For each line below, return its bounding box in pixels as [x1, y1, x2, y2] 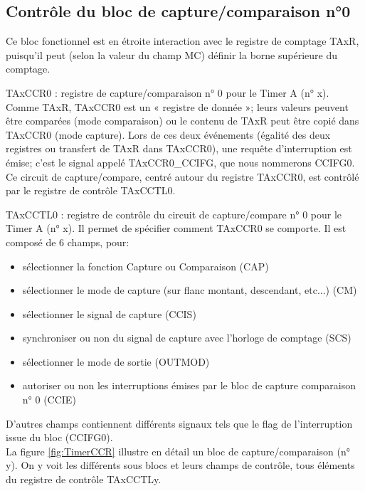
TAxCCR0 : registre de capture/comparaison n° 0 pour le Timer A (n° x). [6, 85, 329, 100]
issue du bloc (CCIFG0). [6, 430, 113, 445]
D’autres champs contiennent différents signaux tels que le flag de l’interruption [6, 416, 353, 431]
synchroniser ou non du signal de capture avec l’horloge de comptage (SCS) [22, 330, 351, 345]
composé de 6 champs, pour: [6, 234, 129, 249]
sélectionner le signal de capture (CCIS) [22, 306, 196, 321]
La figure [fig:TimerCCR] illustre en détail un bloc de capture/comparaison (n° [6, 443, 350, 458]
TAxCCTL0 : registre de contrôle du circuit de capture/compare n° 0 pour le [6, 206, 342, 221]
